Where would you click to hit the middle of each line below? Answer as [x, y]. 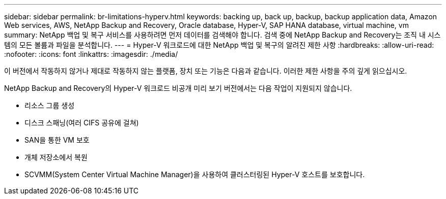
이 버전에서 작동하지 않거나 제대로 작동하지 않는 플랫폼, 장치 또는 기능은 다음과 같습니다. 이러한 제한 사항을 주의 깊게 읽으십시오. [206, 71]
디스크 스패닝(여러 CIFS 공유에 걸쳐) [82, 123]
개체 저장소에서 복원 [56, 157]
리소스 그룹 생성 [50, 105]
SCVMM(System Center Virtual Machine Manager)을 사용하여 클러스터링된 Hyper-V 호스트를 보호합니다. [195, 174]
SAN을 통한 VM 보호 [57, 140]
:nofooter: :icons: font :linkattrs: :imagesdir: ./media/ [91, 54]
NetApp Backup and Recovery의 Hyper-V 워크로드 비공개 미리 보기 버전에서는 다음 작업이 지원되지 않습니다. [178, 88]
